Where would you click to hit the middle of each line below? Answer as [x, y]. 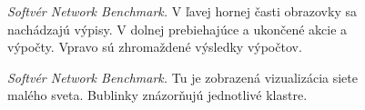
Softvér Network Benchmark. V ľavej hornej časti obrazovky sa [182, 11]
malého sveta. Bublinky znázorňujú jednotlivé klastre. [157, 95]
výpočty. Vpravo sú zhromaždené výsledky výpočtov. [155, 47]
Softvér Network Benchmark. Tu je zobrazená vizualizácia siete [182, 77]
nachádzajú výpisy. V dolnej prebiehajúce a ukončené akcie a [177, 29]
